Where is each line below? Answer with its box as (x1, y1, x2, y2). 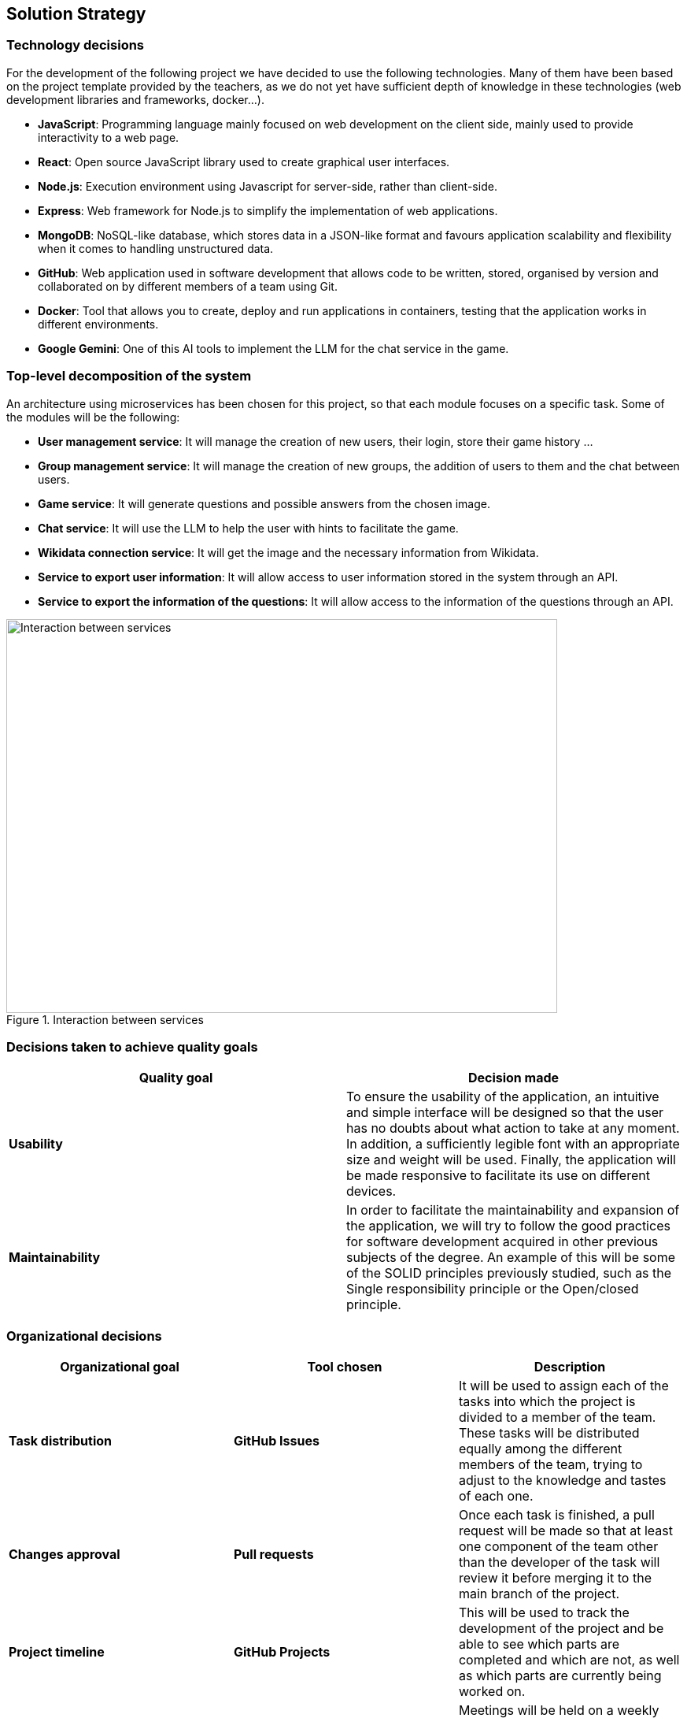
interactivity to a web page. (38, 130, 179, 144)
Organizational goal (60, 1359, 179, 1375)
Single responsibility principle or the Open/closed (346, 1281, 639, 1297)
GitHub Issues (233, 1433, 319, 1449)
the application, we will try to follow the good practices (346, 1218, 670, 1234)
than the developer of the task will (458, 1554, 660, 1571)
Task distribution (9, 1433, 113, 1449)
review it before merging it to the (458, 1570, 652, 1586)
